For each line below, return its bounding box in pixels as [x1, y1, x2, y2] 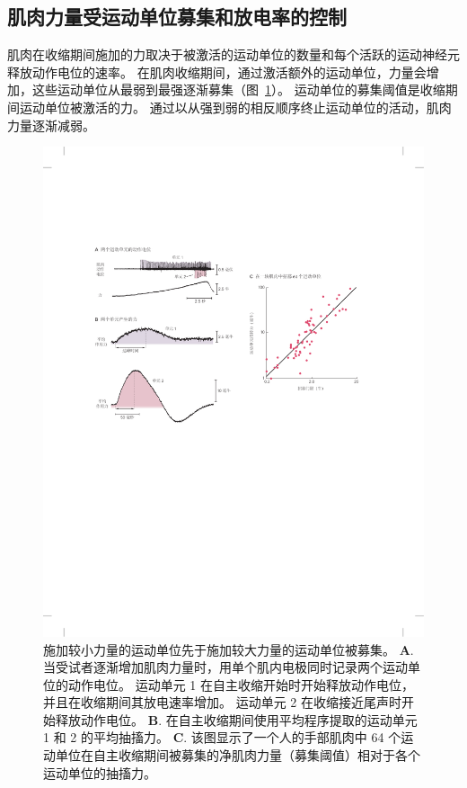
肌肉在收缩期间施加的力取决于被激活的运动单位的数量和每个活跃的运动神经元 [7, 45, 460, 64]
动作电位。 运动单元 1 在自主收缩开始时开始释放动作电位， [67, 675, 414, 694]
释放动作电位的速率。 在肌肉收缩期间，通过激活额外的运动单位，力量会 [7, 62, 427, 81]
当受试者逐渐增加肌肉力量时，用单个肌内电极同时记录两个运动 [43, 658, 408, 676]
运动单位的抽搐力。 [43, 763, 156, 782]
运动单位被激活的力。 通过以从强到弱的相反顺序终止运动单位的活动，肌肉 [19, 97, 452, 116]
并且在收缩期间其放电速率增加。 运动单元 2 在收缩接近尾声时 [43, 693, 401, 712]
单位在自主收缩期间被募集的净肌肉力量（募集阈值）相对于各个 [55, 746, 420, 765]
